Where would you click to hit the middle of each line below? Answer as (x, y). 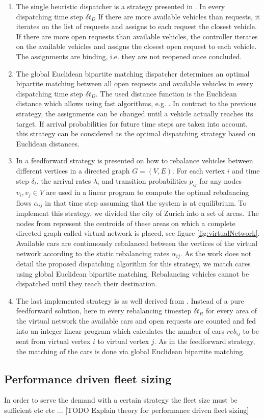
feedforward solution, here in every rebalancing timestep (104, 311)
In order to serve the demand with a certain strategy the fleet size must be (121, 400)
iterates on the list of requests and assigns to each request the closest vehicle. (136, 26)
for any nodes (220, 180)
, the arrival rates (64, 180)
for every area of (231, 311)
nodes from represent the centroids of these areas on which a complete (126, 223)
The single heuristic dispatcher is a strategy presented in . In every (121, 6)
